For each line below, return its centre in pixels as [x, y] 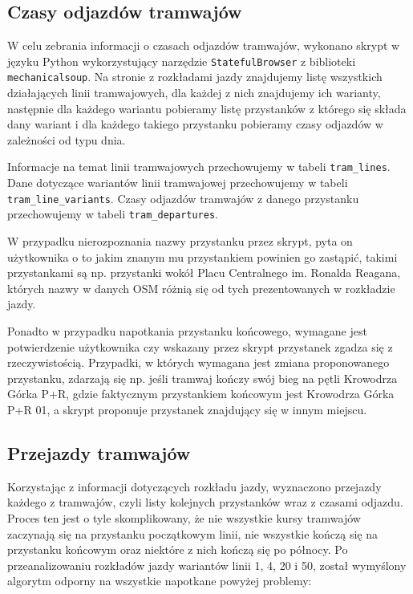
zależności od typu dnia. [67, 139]
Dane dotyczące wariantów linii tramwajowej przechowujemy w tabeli [178, 183]
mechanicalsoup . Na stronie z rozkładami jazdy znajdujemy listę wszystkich [195, 77]
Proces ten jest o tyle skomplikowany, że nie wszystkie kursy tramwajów [184, 517]
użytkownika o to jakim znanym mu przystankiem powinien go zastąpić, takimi [202, 256]
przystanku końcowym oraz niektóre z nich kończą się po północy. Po [178, 549]
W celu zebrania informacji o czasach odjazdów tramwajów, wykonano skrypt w [204, 45]
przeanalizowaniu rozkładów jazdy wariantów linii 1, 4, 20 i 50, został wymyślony [207, 565]
